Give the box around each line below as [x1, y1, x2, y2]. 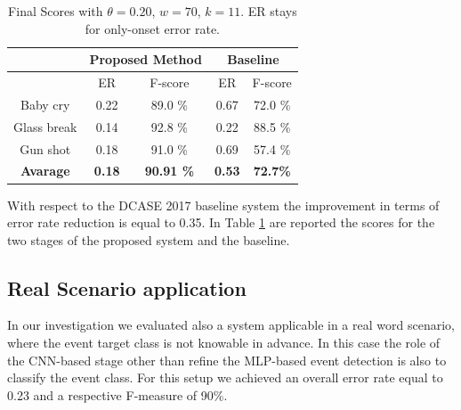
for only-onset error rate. [85, 19, 220, 37]
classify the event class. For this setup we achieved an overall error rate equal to [7, 368, 443, 387]
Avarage [20, 161, 70, 180]
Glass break [13, 117, 77, 135]
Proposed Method [89, 50, 202, 69]
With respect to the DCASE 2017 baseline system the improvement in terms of [7, 195, 440, 214]
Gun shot [20, 139, 71, 158]
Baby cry [20, 94, 70, 113]
